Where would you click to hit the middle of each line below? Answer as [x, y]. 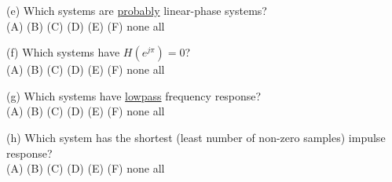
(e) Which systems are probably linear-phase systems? [137, 10]
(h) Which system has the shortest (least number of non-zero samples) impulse [196, 137]
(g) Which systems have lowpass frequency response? [134, 95]
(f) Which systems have [63, 52]
